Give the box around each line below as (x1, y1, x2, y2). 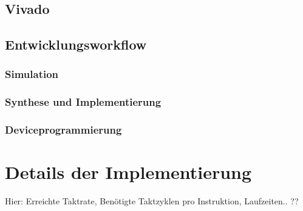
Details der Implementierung (5, 160, 252, 184)
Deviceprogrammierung (5, 122, 122, 137)
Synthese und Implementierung (5, 94, 162, 109)
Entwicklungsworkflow (5, 35, 147, 54)
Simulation (5, 67, 59, 82)
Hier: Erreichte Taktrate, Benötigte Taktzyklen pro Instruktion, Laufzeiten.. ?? (5, 195, 299, 207)
